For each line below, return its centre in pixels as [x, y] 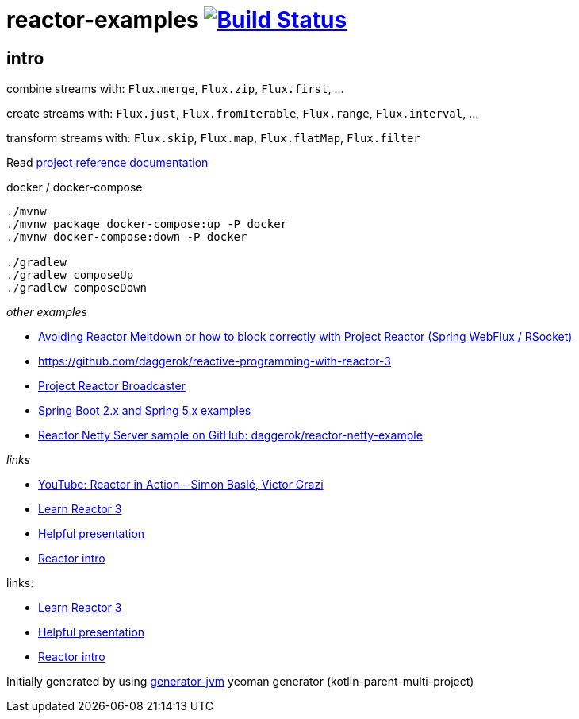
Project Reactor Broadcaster [112, 386]
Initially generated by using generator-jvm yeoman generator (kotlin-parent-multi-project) [240, 682]
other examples [47, 312]
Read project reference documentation [107, 163]
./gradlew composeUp [70, 275]
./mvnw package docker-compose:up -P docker [147, 224]
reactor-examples [103, 20]
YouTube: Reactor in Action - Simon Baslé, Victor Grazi [181, 485]
